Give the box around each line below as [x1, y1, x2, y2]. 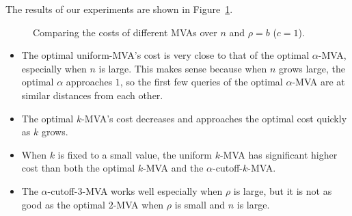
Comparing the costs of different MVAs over [33, 25, 217, 39]
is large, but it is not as [233, 183, 332, 198]
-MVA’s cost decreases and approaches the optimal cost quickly [81, 111, 347, 125]
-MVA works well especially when [82, 183, 223, 198]
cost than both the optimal [21, 161, 135, 175]
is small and [174, 197, 226, 211]
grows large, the [279, 61, 346, 75]
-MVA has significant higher [219, 147, 338, 161]
